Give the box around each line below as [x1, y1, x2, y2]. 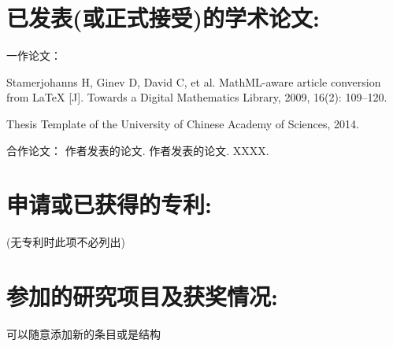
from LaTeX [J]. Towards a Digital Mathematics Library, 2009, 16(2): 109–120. [6, 89, 387, 105]
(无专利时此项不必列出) [6, 234, 125, 250]
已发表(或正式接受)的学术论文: [6, 2, 320, 34]
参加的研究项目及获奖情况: [6, 280, 278, 312]
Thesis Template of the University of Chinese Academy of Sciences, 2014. [6, 115, 359, 131]
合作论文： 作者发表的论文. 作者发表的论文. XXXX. [6, 142, 269, 158]
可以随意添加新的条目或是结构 [6, 325, 161, 341]
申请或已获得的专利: [6, 188, 212, 220]
